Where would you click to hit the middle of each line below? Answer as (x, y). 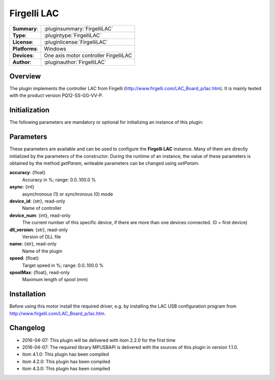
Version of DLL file (42, 236)
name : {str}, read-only (33, 244)
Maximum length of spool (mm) (55, 280)
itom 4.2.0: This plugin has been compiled (66, 361)
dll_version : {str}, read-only (39, 230)
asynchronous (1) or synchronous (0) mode (67, 194)
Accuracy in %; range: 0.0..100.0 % (59, 180)
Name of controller (42, 208)
